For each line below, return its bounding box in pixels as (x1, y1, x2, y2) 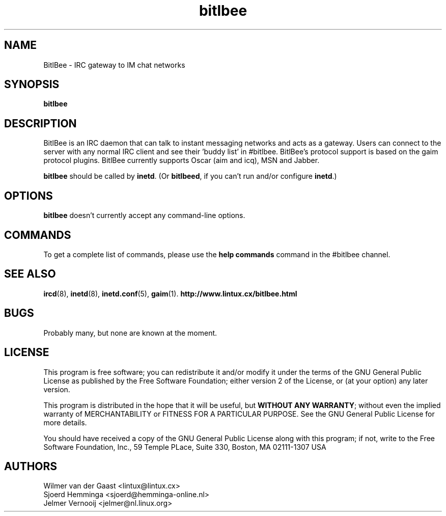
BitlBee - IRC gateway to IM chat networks (43, 60, 185, 69)
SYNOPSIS (4, 78, 60, 91)
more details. (43, 418, 87, 427)
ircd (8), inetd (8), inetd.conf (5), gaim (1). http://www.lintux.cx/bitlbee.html (43, 289, 297, 298)
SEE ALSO (4, 267, 56, 281)
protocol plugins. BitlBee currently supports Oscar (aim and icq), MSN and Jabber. (43, 156, 320, 165)
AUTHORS (4, 459, 58, 473)
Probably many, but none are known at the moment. (43, 328, 217, 337)
